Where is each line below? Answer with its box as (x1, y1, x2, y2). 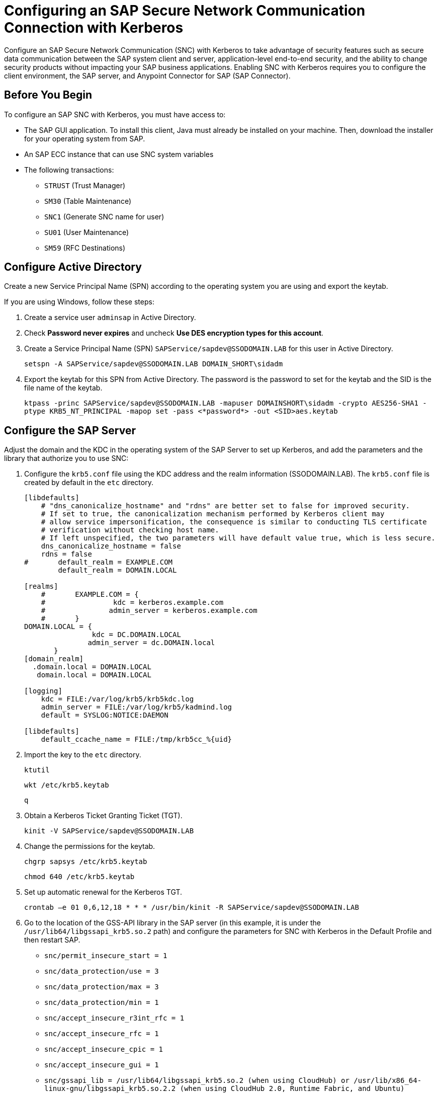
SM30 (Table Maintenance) (44, 196, 131, 205)
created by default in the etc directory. (24, 478, 153, 487)
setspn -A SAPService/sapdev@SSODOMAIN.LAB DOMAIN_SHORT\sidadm (24, 360, 283, 368)
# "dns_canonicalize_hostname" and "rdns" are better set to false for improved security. (41, 502, 410, 510)
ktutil (24, 766, 50, 774)
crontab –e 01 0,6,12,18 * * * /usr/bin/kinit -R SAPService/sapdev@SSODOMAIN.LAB (24, 903, 359, 912)
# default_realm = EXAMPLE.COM (24, 558, 173, 567)
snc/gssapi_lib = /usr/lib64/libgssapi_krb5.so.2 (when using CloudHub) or (44, 1076, 349, 1085)
